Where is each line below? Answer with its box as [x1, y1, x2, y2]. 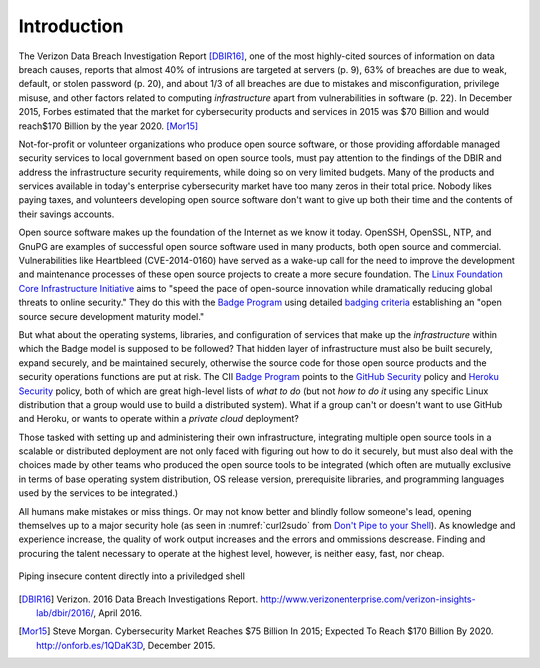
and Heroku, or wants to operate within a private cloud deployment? [18, 413, 299, 425]
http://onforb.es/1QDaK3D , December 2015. [36, 639, 216, 651]
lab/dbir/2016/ [36, 607, 94, 619]
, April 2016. [93, 607, 143, 619]
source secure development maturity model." [18, 310, 205, 322]
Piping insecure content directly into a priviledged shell [18, 570, 245, 582]
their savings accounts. [18, 208, 115, 220]
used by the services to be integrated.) [18, 487, 179, 499]
